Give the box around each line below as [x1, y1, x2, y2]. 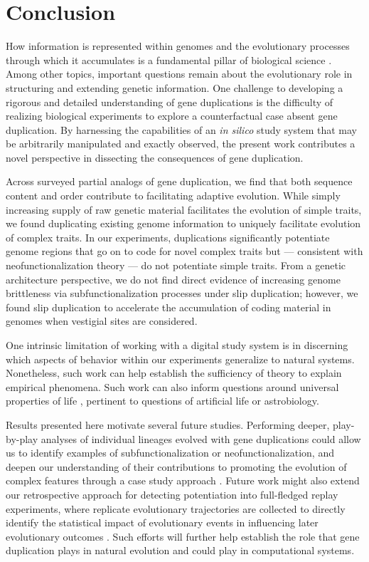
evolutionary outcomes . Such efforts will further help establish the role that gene [6, 529, 360, 543]
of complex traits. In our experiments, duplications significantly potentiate [6, 229, 330, 244]
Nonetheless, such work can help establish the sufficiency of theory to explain [6, 365, 342, 380]
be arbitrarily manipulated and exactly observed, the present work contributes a [6, 136, 355, 151]
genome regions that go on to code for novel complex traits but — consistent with [6, 244, 363, 259]
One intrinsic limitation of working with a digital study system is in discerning [6, 338, 348, 352]
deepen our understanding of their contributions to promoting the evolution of [6, 459, 347, 474]
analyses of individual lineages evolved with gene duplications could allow [41, 431, 361, 446]
